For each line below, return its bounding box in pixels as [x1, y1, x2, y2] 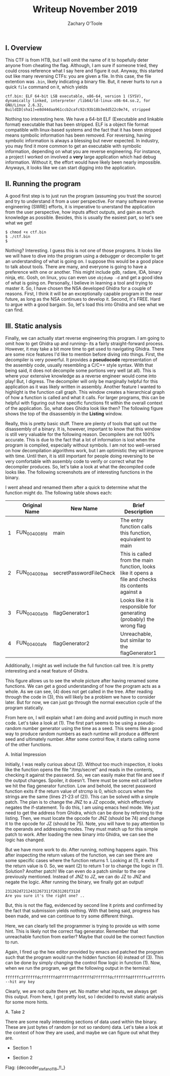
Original [22, 501, 42, 509]
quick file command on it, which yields [5, 84, 88, 90]
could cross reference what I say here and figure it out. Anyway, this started [5, 68, 163, 74]
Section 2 [12, 1054, 33, 1060]
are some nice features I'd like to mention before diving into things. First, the [5, 351, 164, 357]
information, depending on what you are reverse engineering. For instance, [5, 148, 161, 154]
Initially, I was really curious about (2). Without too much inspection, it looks [5, 761, 163, 767]
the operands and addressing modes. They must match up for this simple [5, 826, 158, 832]
